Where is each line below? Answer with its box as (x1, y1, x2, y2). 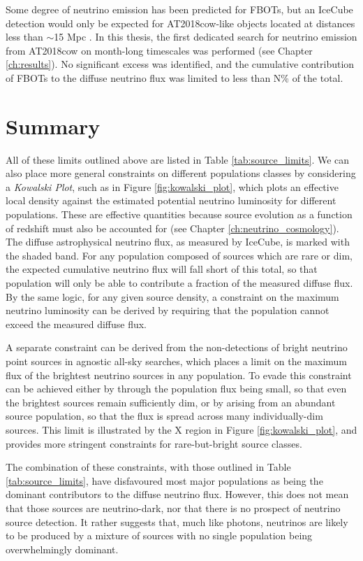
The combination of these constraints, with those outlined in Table (6, 460, 291, 474)
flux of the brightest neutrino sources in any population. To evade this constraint (6, 367, 352, 382)
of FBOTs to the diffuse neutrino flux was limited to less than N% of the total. (6, 70, 343, 85)
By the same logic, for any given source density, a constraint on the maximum (6, 289, 339, 304)
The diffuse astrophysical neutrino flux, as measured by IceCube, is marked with (6, 234, 350, 249)
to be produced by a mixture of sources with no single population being (6, 528, 313, 543)
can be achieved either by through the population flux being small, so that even (6, 381, 347, 396)
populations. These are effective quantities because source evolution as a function (6, 207, 353, 222)
